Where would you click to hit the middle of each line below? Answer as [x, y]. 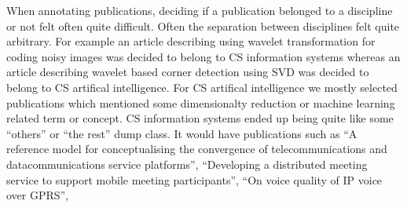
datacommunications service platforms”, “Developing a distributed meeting [187, 164]
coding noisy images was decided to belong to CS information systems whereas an [203, 56]
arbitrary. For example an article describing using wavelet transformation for [191, 41]
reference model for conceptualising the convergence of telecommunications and [197, 149]
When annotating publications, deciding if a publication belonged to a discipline [200, 10]
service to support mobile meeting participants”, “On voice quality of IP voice [194, 179]
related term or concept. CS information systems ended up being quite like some [200, 118]
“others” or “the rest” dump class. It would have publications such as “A [182, 133]
